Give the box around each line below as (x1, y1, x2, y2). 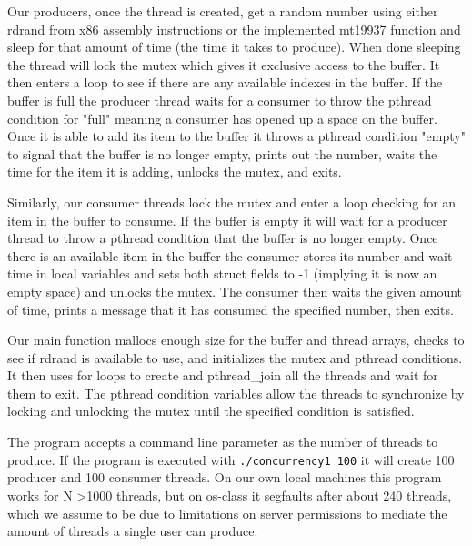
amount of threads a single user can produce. (7, 521, 258, 541)
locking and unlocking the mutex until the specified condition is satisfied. (7, 401, 415, 420)
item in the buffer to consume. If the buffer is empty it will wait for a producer (7, 210, 447, 229)
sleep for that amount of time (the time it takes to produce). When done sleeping (7, 37, 461, 56)
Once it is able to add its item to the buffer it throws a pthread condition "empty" (7, 126, 466, 146)
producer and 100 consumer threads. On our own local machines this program (7, 468, 442, 487)
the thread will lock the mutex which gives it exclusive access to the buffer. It (7, 55, 440, 74)
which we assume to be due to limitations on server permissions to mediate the (7, 503, 447, 522)
